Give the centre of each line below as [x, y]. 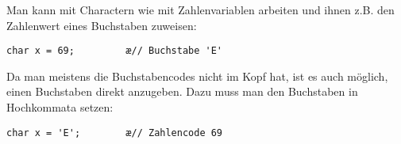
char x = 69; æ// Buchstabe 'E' [115, 51]
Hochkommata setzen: [60, 107]
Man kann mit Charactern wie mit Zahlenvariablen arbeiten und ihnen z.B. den [200, 9]
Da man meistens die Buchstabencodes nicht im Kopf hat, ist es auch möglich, [197, 76]
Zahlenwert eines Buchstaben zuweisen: [102, 25]
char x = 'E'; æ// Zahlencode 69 [115, 133]
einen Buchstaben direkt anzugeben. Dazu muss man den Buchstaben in [182, 91]
